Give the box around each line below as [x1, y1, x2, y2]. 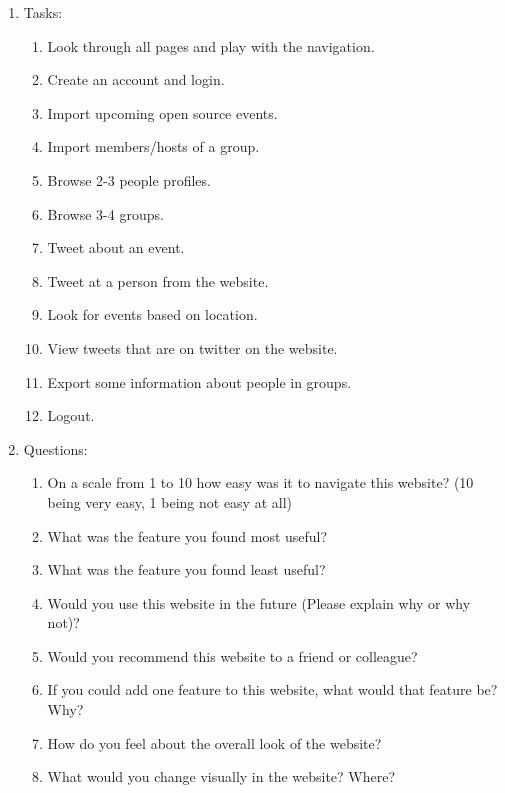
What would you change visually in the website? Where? [47, 766, 396, 787]
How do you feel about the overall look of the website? [47, 732, 382, 753]
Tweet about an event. [47, 237, 185, 258]
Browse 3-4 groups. [47, 203, 164, 224]
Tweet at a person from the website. [47, 270, 269, 291]
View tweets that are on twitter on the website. [47, 337, 338, 358]
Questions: [23, 438, 88, 459]
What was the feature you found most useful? [47, 525, 328, 546]
